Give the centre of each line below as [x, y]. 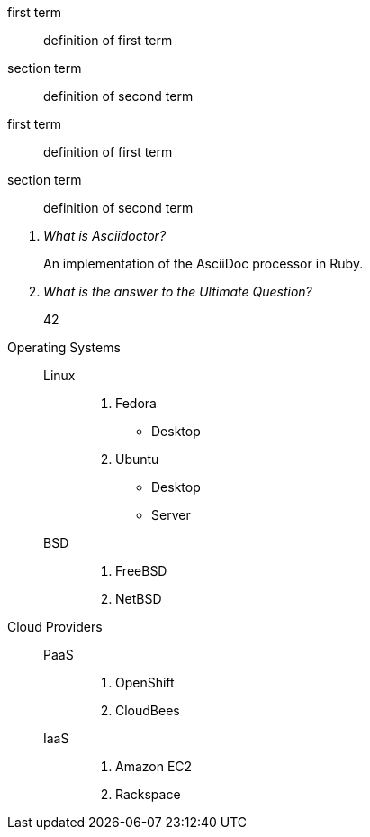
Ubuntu [137, 459]
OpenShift [145, 682]
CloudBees [148, 710]
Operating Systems [64, 347]
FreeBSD [141, 571]
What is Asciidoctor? [105, 236]
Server [171, 515]
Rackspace [148, 794]
